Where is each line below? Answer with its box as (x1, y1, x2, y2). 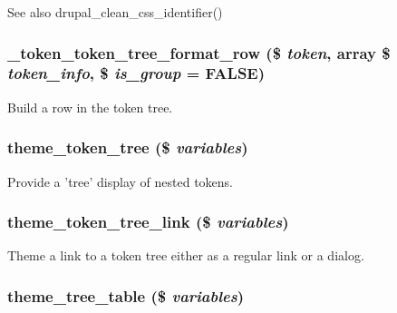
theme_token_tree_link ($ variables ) (7, 210, 289, 233)
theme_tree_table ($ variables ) (7, 284, 245, 307)
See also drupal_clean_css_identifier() (7, 3, 223, 21)
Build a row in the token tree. (7, 97, 173, 116)
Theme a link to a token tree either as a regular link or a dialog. (7, 246, 364, 265)
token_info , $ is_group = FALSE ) (7, 62, 266, 84)
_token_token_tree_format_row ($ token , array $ (7, 41, 391, 64)
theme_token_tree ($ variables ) (7, 136, 248, 159)
